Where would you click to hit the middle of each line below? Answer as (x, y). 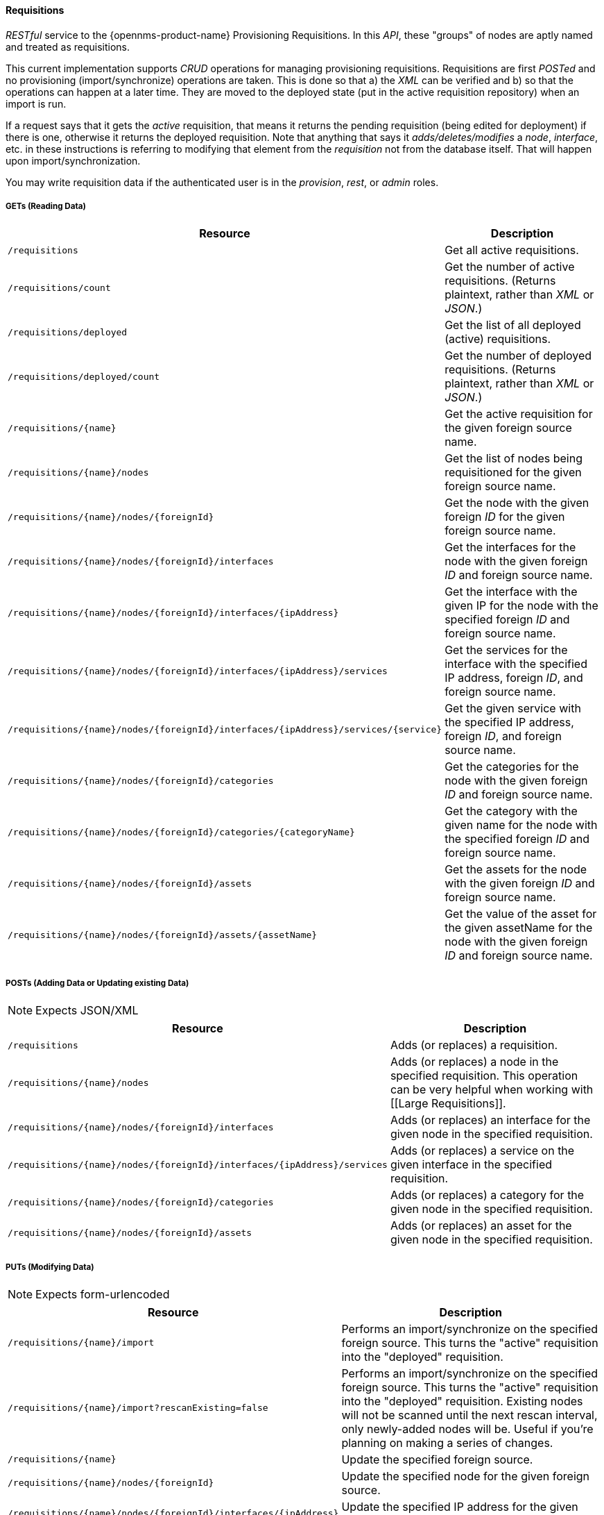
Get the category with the (511, 811)
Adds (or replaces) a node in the (474, 1062)
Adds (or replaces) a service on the (482, 1151)
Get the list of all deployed (513, 325)
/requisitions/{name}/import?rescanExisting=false (138, 1408)
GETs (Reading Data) (46, 206)
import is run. (36, 103)
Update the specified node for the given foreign (466, 1476)
